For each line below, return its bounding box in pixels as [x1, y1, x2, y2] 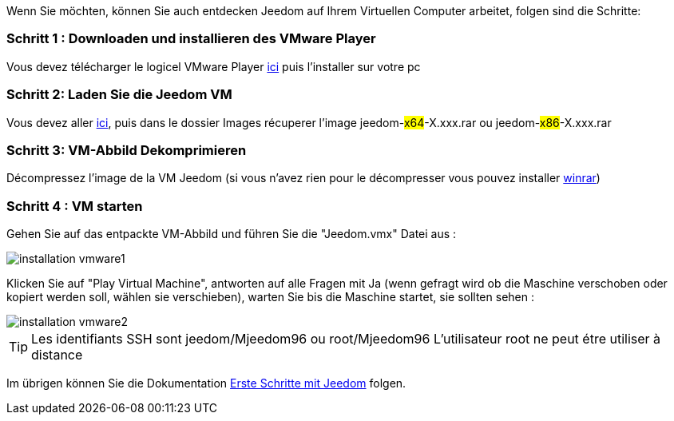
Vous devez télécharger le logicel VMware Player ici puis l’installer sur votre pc [6, 59, 421, 73]
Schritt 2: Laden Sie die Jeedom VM [6, 86, 232, 103]
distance [31, 347, 83, 363]
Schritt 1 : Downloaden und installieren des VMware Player [6, 30, 376, 47]
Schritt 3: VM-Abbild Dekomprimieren [6, 141, 247, 158]
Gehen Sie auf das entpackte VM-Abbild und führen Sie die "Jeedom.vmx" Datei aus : [6, 227, 457, 240]
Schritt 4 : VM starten [6, 197, 143, 214]
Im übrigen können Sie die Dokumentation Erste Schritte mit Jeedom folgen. [6, 376, 406, 390]
